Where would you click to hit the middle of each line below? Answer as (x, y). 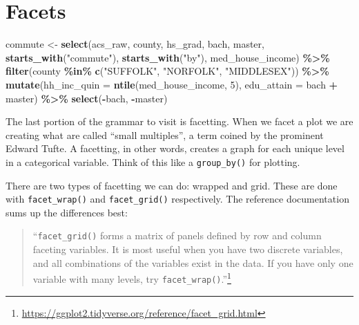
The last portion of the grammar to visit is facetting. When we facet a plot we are (179, 121)
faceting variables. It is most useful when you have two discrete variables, (188, 249)
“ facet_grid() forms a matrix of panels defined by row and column (177, 235)
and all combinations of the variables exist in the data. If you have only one (193, 262)
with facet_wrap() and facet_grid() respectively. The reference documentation (177, 199)
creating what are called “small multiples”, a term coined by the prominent (165, 134)
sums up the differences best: (67, 212)
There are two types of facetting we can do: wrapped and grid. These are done (172, 185)
